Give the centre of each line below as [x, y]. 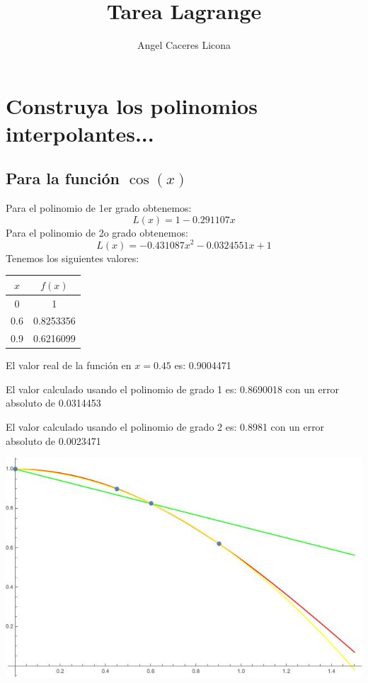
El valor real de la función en [69, 365]
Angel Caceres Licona [184, 45]
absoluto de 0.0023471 [53, 440]
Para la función [63, 178]
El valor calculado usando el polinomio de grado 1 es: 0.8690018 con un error [173, 389]
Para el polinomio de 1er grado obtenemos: [99, 208]
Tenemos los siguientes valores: [73, 258]
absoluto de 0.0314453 [53, 403]
